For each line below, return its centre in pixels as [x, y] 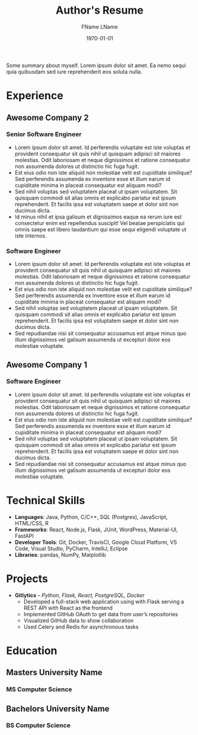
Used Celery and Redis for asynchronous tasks [81, 626]
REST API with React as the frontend [68, 608]
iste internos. [31, 236]
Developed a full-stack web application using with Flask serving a [104, 601]
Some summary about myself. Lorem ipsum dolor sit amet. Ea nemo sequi [96, 65]
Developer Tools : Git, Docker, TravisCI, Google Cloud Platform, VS [96, 542]
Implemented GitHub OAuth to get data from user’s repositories [101, 614]
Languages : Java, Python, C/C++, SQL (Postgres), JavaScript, [91, 517]
